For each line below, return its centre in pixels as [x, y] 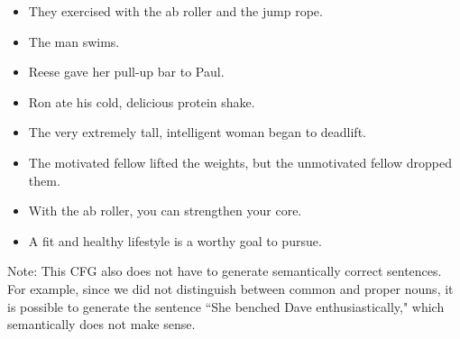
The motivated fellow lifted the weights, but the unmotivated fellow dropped [240, 162]
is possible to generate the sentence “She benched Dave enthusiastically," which [226, 306]
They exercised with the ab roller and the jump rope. [175, 11]
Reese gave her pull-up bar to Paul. [126, 72]
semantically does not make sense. [101, 324]
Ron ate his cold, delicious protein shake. [142, 101]
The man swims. [74, 41]
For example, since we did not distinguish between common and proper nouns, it [230, 288]
